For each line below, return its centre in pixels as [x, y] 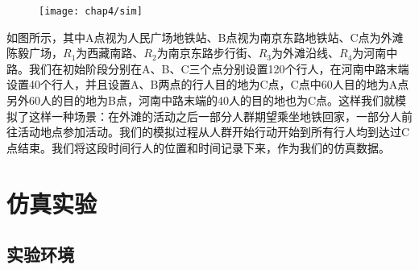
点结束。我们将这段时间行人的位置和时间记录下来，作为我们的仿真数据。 [198, 147]
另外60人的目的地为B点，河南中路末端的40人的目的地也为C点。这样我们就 [201, 100]
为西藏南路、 [110, 53]
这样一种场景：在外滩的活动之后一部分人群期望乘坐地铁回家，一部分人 [215, 116]
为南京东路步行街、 [207, 53]
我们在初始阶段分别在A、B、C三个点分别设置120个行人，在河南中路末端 [219, 68]
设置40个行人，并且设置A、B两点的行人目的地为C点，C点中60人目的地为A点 [208, 84]
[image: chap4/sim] [91, 11]
